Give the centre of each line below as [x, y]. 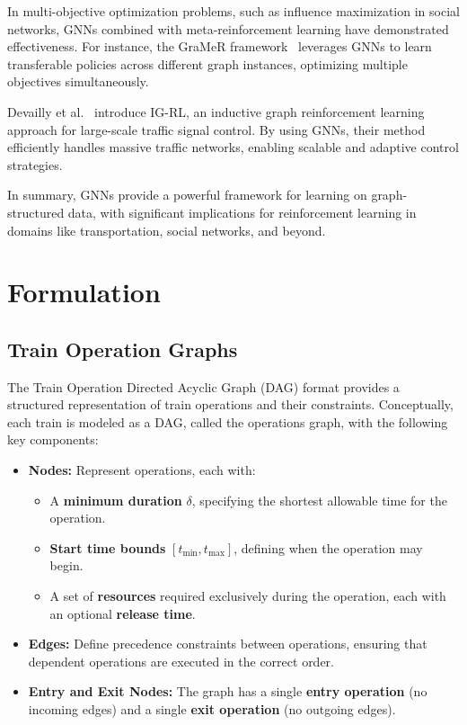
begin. [66, 565]
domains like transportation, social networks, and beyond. [167, 230]
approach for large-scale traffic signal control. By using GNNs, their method [216, 129]
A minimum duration [116, 500]
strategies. [35, 164]
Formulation [84, 292]
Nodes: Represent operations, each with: [142, 470]
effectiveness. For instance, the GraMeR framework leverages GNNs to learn [220, 46]
